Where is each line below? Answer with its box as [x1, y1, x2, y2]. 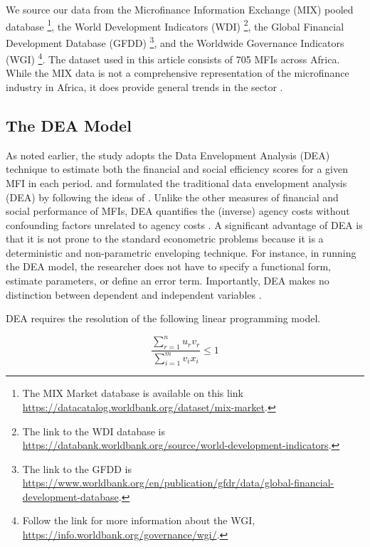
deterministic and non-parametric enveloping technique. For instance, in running [6, 245, 356, 260]
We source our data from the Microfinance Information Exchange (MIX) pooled [6, 2, 354, 16]
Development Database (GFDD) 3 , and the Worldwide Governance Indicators [6, 33, 344, 50]
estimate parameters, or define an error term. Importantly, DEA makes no [6, 273, 329, 288]
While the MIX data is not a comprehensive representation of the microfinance [6, 65, 349, 80]
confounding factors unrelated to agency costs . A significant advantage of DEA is [6, 217, 363, 232]
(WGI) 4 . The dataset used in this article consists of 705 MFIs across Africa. [6, 50, 340, 66]
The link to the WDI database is [22, 423, 166, 438]
